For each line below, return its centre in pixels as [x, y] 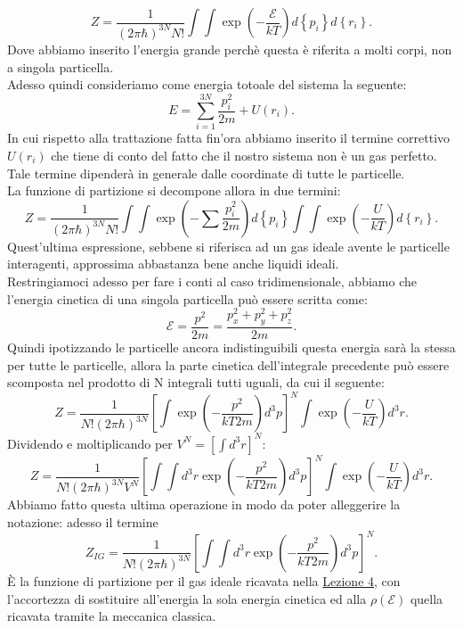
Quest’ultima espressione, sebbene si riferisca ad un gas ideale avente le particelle [228, 246]
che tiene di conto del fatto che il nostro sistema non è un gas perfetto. [244, 155]
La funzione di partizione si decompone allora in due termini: [174, 190]
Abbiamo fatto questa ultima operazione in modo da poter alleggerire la [204, 504]
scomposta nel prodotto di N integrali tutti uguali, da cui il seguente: [196, 382]
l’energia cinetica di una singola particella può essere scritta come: [187, 298]
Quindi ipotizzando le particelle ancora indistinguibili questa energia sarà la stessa [231, 347]
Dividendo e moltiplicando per [90, 443]
